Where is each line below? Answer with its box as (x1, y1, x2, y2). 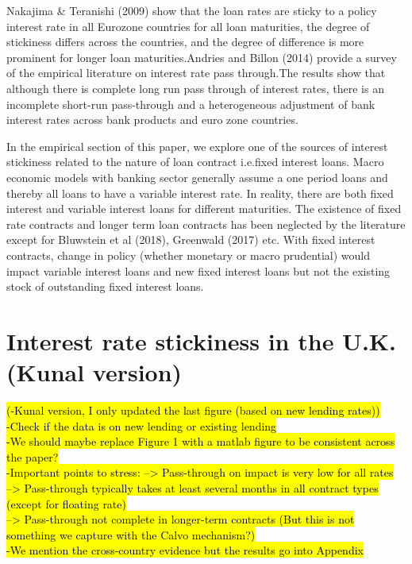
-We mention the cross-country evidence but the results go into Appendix (6, 542, 364, 558)
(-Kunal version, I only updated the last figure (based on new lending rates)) (6, 402, 380, 418)
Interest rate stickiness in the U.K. (6, 324, 396, 357)
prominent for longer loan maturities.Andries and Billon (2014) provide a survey (6, 48, 397, 65)
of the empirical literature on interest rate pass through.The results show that (6, 64, 386, 81)
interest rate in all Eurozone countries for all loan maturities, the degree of (6, 17, 370, 34)
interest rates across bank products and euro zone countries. (6, 111, 298, 128)
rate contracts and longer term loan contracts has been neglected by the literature (6, 215, 406, 232)
